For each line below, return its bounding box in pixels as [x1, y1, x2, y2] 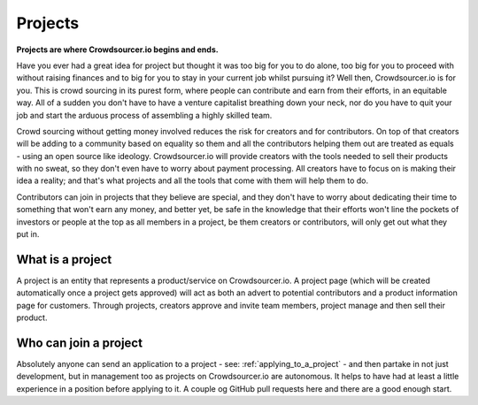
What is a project [16, 252, 112, 267]
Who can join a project [16, 335, 143, 350]
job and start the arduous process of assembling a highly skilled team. [16, 110, 273, 120]
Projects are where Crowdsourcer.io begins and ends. [16, 44, 219, 55]
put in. [16, 229, 40, 240]
